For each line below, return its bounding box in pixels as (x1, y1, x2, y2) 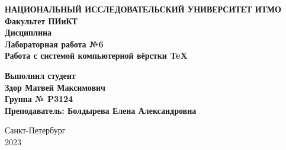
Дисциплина (5, 26, 52, 39)
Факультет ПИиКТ (5, 14, 78, 27)
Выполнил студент (5, 69, 76, 81)
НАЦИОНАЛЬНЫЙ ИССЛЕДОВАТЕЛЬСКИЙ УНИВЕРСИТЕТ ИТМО (5, 3, 281, 15)
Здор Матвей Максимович (5, 81, 105, 93)
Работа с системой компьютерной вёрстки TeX (5, 49, 188, 62)
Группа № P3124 (5, 92, 73, 105)
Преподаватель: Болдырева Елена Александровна (5, 104, 197, 116)
